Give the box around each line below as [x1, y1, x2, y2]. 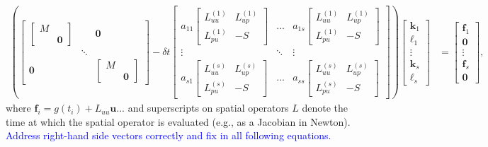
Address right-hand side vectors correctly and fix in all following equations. [6, 128, 331, 143]
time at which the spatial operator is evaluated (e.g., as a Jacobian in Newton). [6, 114, 351, 129]
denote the [302, 100, 348, 115]
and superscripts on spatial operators [127, 100, 289, 115]
